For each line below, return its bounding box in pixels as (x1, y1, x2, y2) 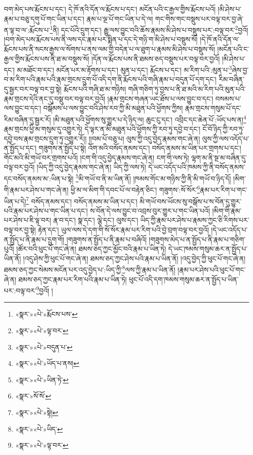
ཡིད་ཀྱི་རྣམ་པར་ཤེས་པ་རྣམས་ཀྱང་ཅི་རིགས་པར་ (140, 215, 249, 225)
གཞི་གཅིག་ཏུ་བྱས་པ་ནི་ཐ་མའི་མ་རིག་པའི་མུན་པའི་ (128, 84, 246, 94)
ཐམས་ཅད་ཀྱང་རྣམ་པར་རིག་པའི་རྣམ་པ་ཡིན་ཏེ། (18, 274, 127, 284)
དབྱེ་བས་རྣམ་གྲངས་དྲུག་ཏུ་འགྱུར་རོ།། (4, 133, 87, 143)
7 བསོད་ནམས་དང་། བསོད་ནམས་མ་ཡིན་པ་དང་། (26, 194, 138, 206)
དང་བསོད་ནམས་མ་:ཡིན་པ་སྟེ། (4, 173, 74, 183)
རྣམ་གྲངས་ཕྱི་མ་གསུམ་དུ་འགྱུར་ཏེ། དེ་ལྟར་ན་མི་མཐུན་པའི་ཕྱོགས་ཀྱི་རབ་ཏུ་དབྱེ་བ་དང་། (4, 124, 200, 134)
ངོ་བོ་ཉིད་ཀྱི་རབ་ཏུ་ (202, 124, 244, 134)
